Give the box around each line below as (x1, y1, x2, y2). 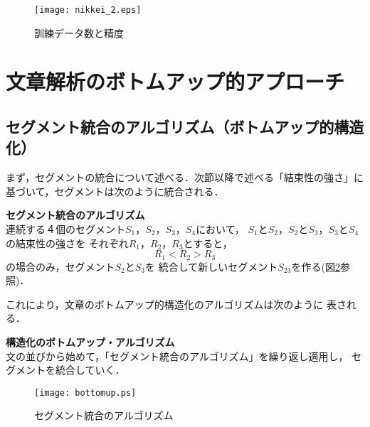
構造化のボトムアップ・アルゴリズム (6, 335, 175, 350)
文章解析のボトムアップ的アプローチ (6, 67, 345, 96)
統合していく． (55, 362, 125, 377)
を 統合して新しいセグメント (145, 259, 278, 274)
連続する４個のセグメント (6, 222, 125, 236)
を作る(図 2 (291, 259, 340, 274)
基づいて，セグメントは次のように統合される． (6, 183, 224, 198)
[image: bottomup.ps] (34, 387, 137, 398)
